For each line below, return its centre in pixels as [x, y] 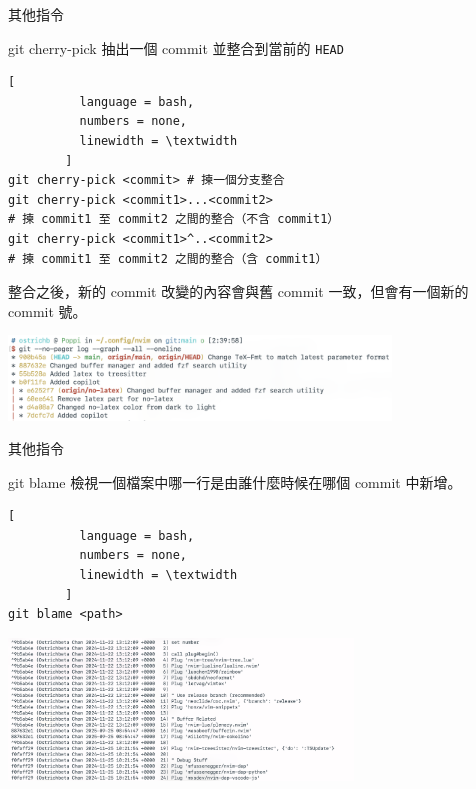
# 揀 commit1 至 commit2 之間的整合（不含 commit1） [174, 219]
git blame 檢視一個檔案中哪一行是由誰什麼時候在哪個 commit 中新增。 [235, 481]
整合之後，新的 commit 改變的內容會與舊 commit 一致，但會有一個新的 [238, 291]
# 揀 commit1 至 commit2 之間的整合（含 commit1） [168, 258]
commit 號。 [47, 310]
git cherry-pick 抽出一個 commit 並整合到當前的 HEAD [176, 47]
